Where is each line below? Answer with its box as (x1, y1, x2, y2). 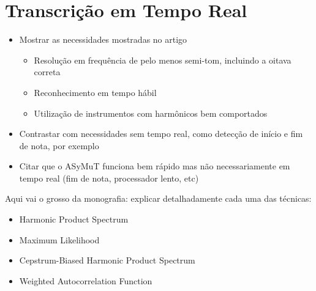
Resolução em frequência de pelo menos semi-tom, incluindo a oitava (34, 53, 292, 66)
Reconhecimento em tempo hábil (34, 86, 157, 98)
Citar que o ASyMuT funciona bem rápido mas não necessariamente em (19, 160, 290, 172)
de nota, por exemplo (19, 139, 99, 152)
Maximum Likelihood (19, 233, 100, 246)
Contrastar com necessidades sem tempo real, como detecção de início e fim (19, 127, 303, 140)
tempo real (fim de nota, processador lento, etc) (19, 171, 199, 184)
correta (34, 65, 61, 78)
